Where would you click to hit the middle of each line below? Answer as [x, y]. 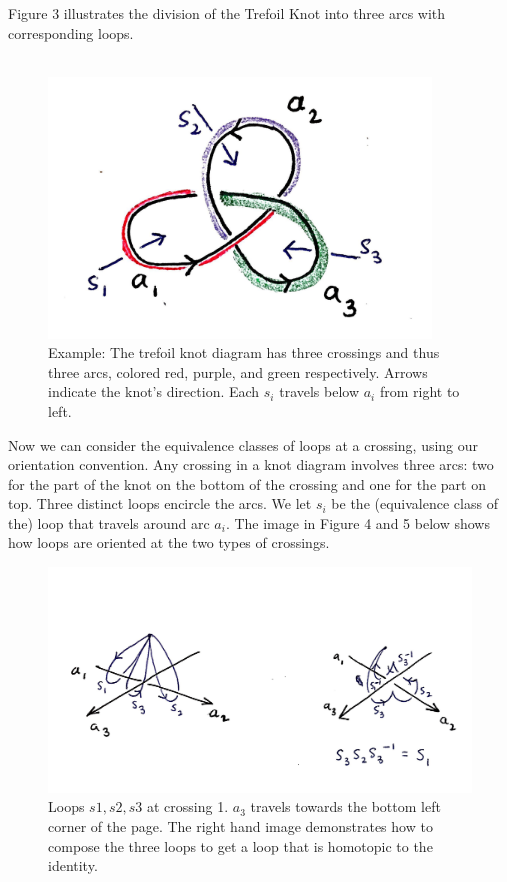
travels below [319, 391]
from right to [419, 391]
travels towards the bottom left [345, 806]
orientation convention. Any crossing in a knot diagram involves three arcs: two [251, 464]
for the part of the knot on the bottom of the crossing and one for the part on [247, 483]
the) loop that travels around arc [109, 522]
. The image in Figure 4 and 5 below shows [357, 522]
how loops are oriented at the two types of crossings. [169, 542]
